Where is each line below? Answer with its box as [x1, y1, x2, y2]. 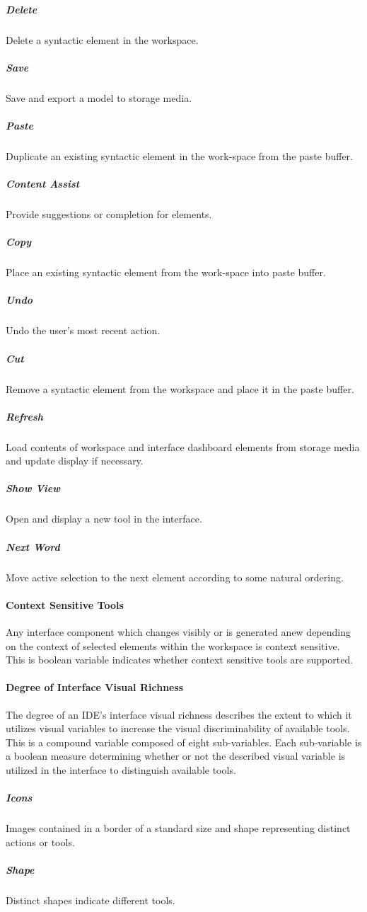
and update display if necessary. [6, 453, 144, 468]
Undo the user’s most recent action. [6, 323, 161, 338]
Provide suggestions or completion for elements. [6, 207, 212, 222]
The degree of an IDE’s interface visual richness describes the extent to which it [6, 707, 352, 722]
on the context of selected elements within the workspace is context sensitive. [6, 638, 340, 653]
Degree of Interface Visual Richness [6, 680, 184, 695]
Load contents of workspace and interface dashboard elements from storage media [6, 439, 360, 454]
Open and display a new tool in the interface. [6, 511, 202, 526]
